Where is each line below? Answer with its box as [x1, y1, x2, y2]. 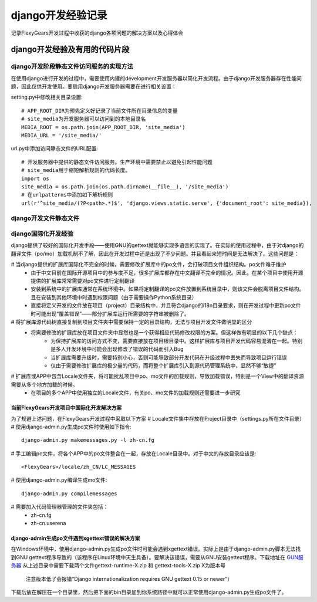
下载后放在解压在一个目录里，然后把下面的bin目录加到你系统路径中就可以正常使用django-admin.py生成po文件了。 [11, 589, 287, 596]
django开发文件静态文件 [11, 214, 79, 222]
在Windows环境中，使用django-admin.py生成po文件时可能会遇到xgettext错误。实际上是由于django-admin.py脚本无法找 [11, 546, 301, 553]
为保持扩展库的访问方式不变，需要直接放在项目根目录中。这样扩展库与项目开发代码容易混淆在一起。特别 [50, 337, 302, 344]
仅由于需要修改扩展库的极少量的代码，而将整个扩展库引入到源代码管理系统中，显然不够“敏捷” [50, 361, 276, 369]
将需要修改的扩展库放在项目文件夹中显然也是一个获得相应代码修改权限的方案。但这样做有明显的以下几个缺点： [31, 329, 298, 336]
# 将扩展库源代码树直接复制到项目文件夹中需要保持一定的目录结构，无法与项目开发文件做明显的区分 [11, 319, 252, 325]
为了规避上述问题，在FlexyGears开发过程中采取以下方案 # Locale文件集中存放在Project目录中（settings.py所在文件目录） [11, 415, 305, 422]
